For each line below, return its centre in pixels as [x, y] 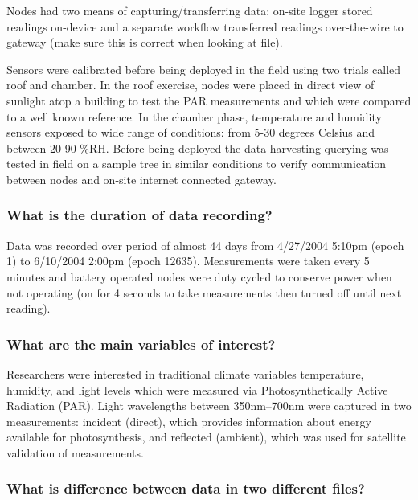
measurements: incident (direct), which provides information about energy [189, 421]
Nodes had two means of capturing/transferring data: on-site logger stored [190, 10]
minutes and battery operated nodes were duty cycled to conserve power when [199, 276]
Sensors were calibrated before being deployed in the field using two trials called [204, 69]
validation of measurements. [75, 452]
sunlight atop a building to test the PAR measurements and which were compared [209, 100]
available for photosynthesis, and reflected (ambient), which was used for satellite [206, 437]
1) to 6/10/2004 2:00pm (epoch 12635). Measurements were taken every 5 [188, 261]
